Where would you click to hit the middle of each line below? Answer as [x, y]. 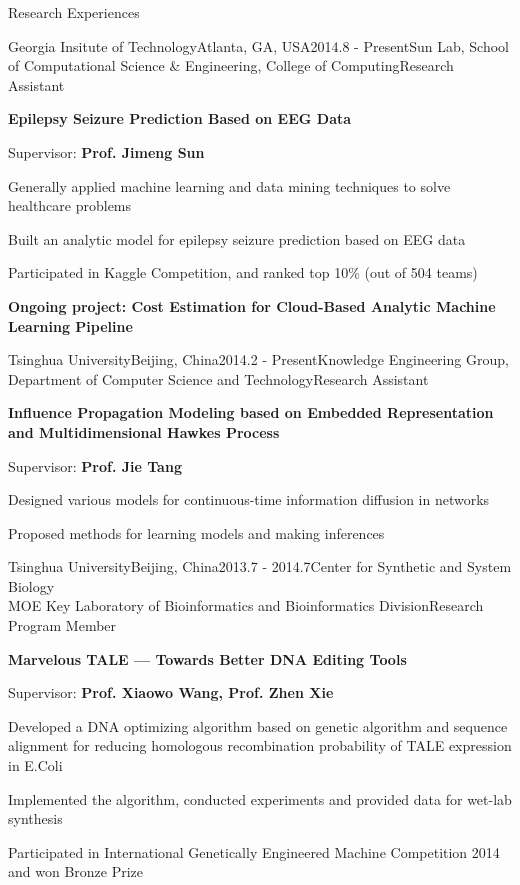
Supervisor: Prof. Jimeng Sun [106, 151]
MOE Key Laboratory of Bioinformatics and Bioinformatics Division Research [246, 605]
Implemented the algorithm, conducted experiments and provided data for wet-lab [260, 798]
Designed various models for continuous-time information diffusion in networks [249, 499]
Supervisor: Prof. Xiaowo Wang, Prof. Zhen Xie [171, 692]
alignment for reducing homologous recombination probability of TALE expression [260, 745]
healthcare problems [70, 205]
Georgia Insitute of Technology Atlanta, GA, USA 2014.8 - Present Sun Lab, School [258, 45]
